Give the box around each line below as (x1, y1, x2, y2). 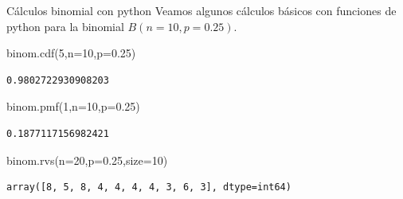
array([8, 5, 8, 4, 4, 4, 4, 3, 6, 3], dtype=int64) (6, 181, 291, 193)
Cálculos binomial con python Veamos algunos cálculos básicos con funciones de (6, 2, 397, 18)
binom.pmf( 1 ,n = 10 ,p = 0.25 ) (6, 98, 140, 115)
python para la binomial (6, 18, 124, 34)
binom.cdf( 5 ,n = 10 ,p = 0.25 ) (6, 45, 136, 61)
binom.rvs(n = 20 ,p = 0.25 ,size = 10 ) (6, 151, 168, 168)
